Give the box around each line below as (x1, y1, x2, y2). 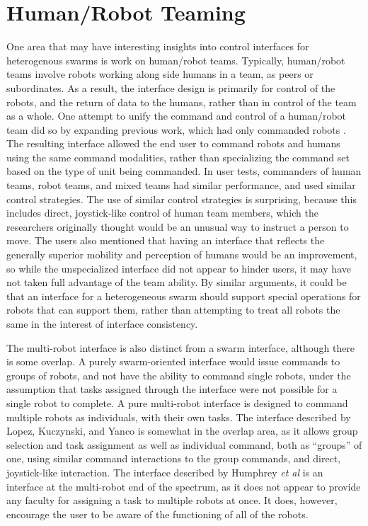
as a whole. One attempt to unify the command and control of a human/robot (6, 108, 347, 123)
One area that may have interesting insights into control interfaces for (6, 39, 309, 54)
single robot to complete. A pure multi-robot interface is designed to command (6, 395, 348, 410)
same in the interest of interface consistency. (6, 316, 198, 331)
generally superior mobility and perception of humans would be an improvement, (6, 247, 357, 262)
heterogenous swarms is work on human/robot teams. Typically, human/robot (6, 52, 345, 67)
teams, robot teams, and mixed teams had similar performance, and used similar (6, 178, 356, 193)
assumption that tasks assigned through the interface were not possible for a (6, 382, 338, 396)
